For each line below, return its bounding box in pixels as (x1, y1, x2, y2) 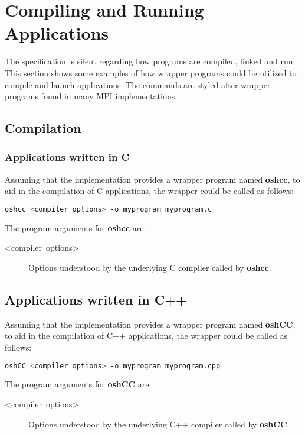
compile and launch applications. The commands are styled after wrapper (5, 78, 271, 90)
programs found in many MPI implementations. (5, 90, 178, 102)
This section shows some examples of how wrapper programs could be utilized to (5, 66, 297, 79)
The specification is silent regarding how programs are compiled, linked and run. (5, 55, 296, 67)
